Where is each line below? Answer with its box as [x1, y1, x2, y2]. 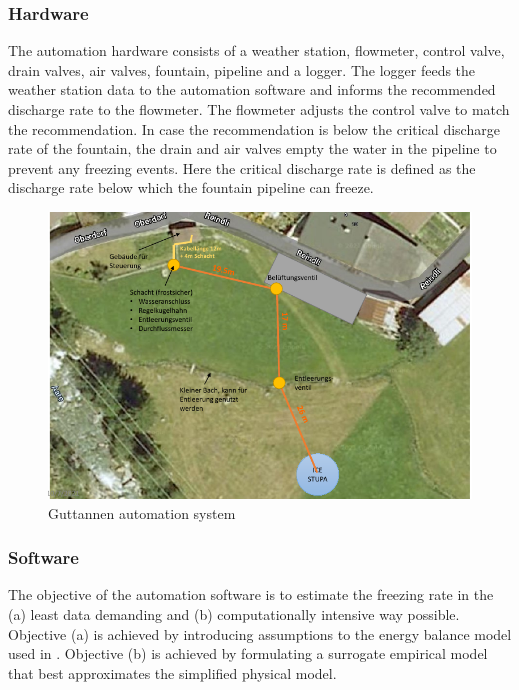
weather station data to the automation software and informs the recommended [8, 79, 496, 100]
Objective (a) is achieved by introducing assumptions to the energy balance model [8, 623, 512, 644]
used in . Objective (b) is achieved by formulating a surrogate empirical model [8, 643, 488, 664]
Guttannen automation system [48, 502, 236, 523]
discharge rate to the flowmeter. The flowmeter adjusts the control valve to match [8, 99, 510, 119]
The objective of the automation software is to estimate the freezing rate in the [8, 584, 494, 605]
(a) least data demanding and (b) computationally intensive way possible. [8, 603, 460, 624]
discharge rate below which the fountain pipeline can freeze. [8, 177, 374, 198]
